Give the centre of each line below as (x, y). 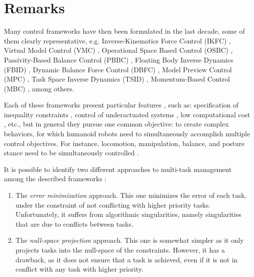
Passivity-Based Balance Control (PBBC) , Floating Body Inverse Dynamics (119, 59)
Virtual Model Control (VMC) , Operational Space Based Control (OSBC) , (118, 50)
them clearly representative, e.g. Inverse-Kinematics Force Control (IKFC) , (117, 40)
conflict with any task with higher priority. (79, 269)
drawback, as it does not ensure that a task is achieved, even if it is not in (127, 259)
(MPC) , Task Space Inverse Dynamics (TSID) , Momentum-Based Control (117, 79)
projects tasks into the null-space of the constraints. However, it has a (120, 250)
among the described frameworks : (55, 179)
